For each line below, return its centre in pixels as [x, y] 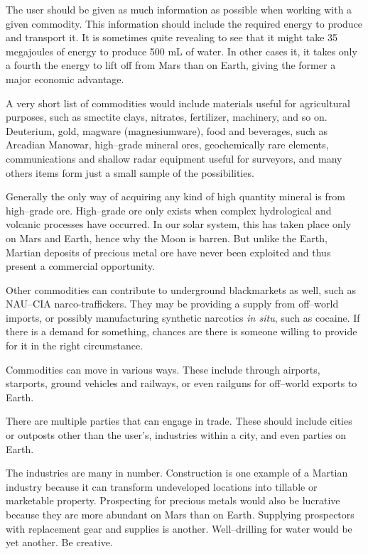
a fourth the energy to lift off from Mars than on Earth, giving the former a [171, 65]
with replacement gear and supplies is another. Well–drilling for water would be [179, 528]
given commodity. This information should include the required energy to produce [184, 23]
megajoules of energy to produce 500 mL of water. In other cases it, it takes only [182, 51]
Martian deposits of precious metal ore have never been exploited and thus [168, 252]
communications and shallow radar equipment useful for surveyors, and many [174, 158]
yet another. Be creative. [59, 542]
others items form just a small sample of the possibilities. [130, 172]
